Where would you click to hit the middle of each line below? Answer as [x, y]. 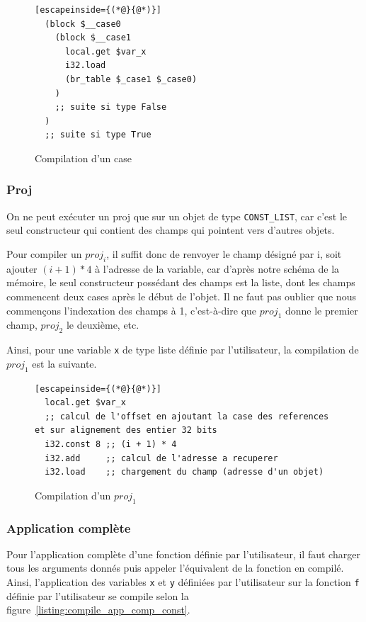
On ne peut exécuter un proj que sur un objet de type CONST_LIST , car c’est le [177, 216]
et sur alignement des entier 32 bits [126, 430]
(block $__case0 [83, 24]
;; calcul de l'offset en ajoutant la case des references [187, 416]
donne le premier [321, 310]
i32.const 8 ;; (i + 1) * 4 [111, 444]
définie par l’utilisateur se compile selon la [98, 595]
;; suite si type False [111, 107]
